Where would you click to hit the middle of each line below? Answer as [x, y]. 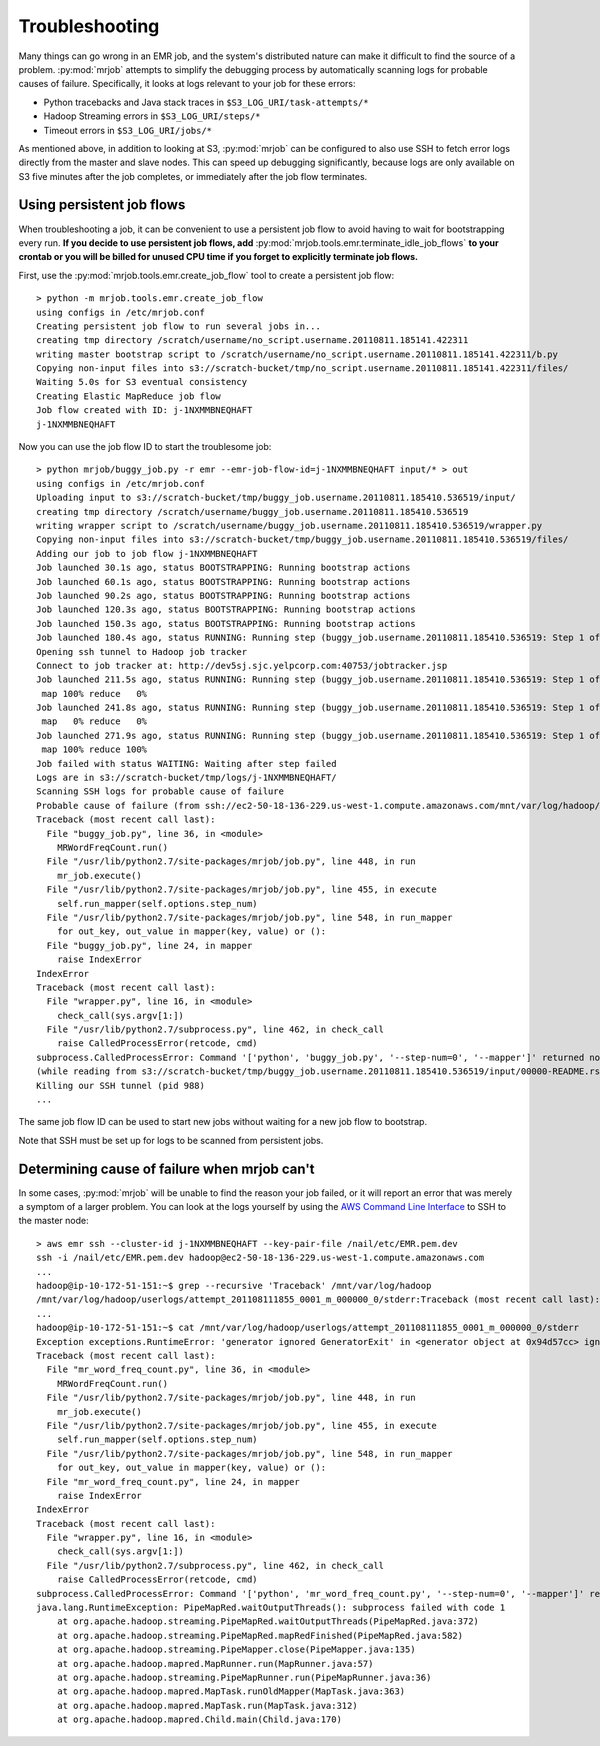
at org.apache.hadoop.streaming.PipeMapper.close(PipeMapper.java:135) [236, 1649]
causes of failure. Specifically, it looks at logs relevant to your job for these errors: [187, 84]
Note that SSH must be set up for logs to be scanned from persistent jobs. [171, 1140]
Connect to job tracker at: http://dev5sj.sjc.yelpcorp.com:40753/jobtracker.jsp [242, 665]
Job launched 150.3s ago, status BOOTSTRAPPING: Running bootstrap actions [226, 623]
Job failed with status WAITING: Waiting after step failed [186, 763]
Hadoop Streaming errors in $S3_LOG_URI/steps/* [152, 116]
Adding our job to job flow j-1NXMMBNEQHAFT [147, 553]
